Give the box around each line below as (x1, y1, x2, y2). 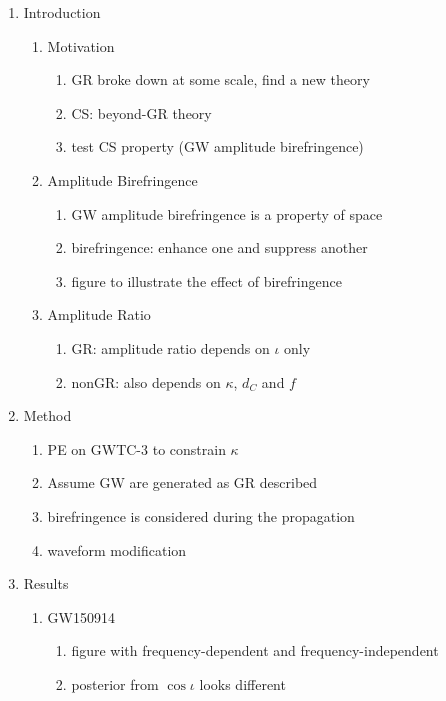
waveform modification (47, 539, 187, 560)
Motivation (47, 35, 115, 56)
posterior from (71, 673, 159, 694)
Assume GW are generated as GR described (47, 472, 318, 493)
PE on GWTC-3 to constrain (47, 438, 226, 459)
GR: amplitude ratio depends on (71, 337, 270, 358)
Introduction (23, 2, 101, 22)
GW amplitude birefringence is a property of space (71, 203, 383, 224)
